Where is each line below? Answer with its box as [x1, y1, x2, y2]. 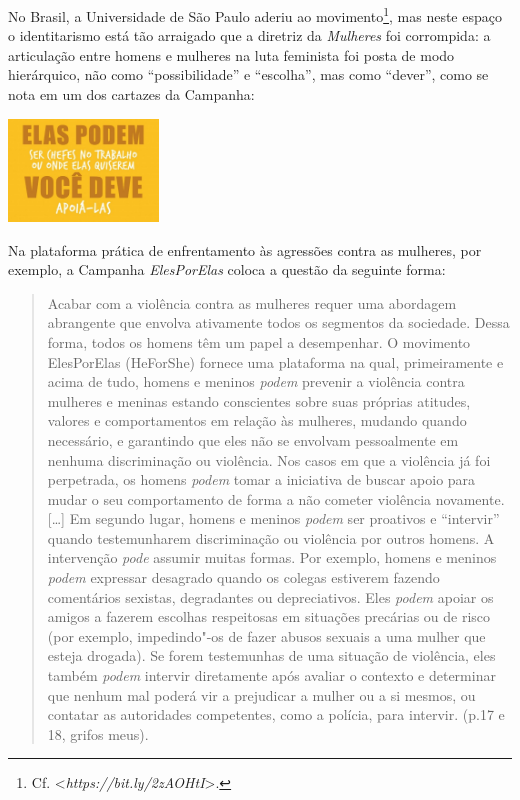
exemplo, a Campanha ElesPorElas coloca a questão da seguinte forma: [8, 259, 446, 280]
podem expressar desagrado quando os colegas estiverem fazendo [47, 567, 440, 588]
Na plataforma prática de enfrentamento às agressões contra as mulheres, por [8, 239, 482, 260]
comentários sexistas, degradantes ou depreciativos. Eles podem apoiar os [47, 586, 494, 607]
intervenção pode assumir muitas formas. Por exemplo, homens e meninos [47, 547, 497, 568]
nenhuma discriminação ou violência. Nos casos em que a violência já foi [47, 449, 491, 470]
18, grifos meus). [47, 723, 149, 744]
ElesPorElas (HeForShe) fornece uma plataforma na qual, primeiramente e [47, 351, 504, 372]
